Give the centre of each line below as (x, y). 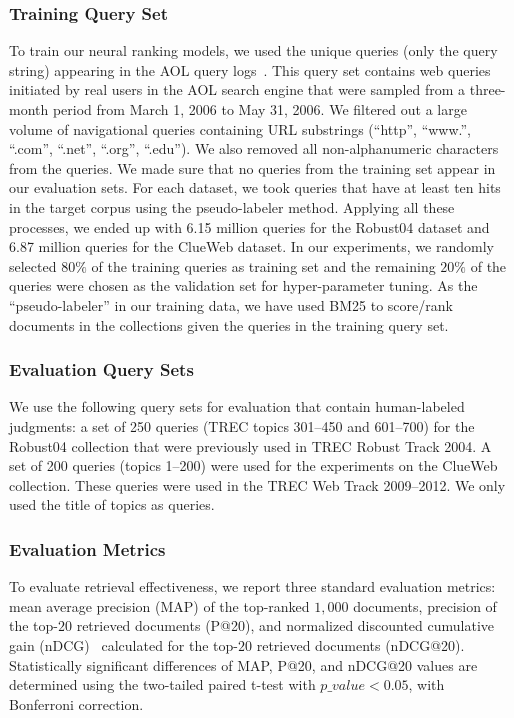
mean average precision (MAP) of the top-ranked (159, 605)
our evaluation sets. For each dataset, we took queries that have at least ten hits (255, 187)
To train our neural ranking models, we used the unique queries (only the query (253, 50)
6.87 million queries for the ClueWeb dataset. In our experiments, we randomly (251, 246)
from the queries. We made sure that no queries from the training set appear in (252, 167)
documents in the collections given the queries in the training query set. (229, 324)
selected (33, 265)
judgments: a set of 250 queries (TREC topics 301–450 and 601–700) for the (242, 425)
